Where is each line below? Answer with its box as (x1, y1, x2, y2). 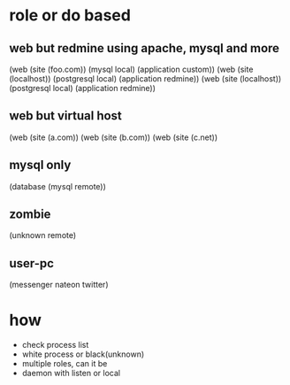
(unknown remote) (9, 230, 77, 241)
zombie (9, 207, 51, 222)
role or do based (9, 5, 131, 26)
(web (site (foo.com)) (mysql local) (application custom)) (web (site (9, 64, 254, 74)
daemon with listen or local (21, 368, 121, 379)
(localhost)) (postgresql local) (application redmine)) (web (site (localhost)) (9, 73, 282, 84)
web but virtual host (9, 108, 122, 124)
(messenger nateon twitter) (9, 280, 109, 290)
